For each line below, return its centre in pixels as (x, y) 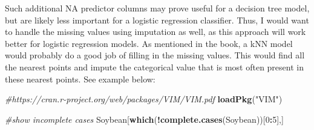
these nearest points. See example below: (80, 79)
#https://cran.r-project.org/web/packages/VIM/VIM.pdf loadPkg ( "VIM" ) (144, 99)
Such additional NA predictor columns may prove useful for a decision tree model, (157, 8)
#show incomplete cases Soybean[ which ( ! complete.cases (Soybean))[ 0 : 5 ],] (144, 119)
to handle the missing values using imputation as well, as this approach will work (155, 32)
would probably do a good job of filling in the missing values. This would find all (155, 55)
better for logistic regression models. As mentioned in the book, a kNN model (149, 43)
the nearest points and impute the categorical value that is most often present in (154, 67)
